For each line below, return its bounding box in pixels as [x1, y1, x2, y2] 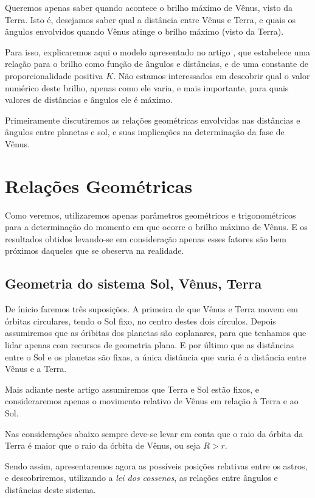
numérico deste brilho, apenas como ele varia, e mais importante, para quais [5, 81, 289, 94]
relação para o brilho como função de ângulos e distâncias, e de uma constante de [5, 57, 308, 70]
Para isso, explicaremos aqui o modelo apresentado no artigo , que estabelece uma [5, 45, 310, 58]
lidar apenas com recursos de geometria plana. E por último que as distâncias [5, 338, 294, 351]
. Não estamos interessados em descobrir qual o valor [113, 69, 310, 82]
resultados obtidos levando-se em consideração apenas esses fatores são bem [5, 232, 286, 245]
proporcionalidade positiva [5, 69, 103, 82]
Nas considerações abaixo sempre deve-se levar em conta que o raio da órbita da [5, 427, 303, 440]
